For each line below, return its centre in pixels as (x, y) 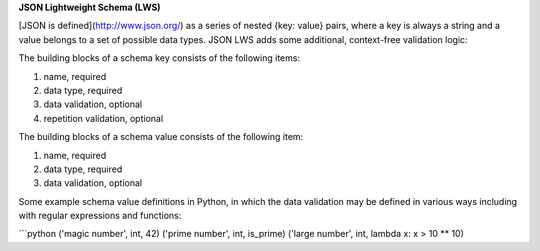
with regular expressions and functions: (100, 216)
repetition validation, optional (103, 118)
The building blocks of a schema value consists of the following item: (161, 137)
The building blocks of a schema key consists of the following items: (159, 58)
